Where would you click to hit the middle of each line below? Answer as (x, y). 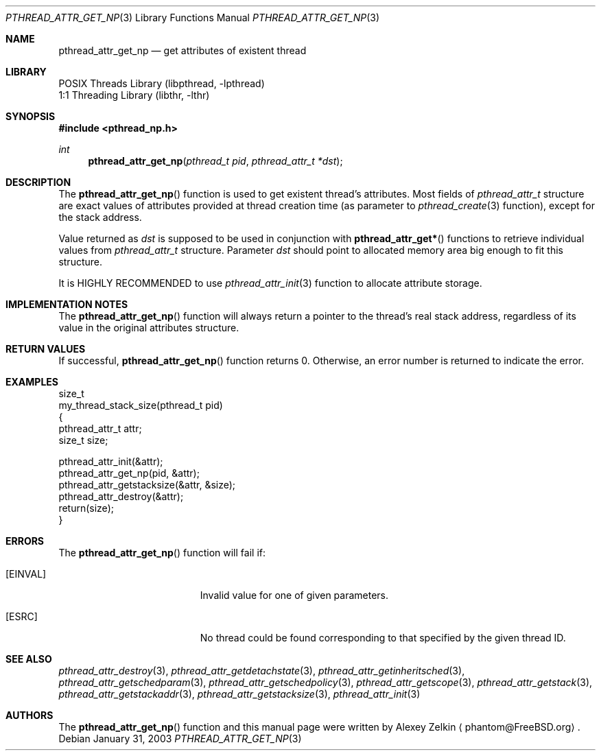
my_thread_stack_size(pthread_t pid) (141, 405)
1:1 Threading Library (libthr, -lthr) (134, 95)
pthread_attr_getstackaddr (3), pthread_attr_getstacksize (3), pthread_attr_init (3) (239, 694)
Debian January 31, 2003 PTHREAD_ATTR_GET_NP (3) (180, 739)
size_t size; (83, 440)
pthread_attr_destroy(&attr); (121, 496)
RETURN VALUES (46, 349)
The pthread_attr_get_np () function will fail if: (162, 553)
